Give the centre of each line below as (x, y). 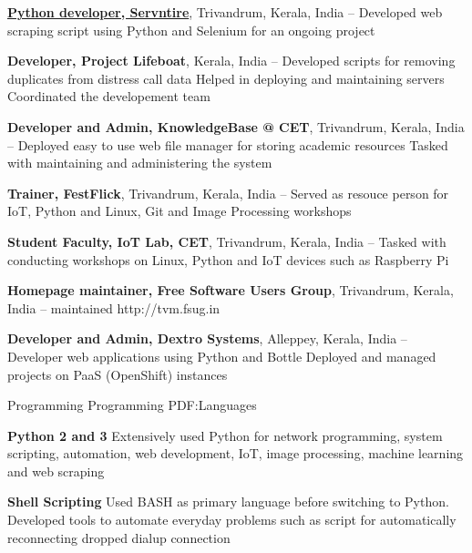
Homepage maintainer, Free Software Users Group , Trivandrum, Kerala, (231, 290)
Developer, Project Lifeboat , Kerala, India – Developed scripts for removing (231, 61)
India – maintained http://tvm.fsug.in (114, 307)
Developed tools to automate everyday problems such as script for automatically (232, 520)
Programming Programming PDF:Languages (132, 405)
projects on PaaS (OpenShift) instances (118, 374)
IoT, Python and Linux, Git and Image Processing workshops (180, 211)
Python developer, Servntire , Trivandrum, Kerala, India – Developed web (225, 12)
